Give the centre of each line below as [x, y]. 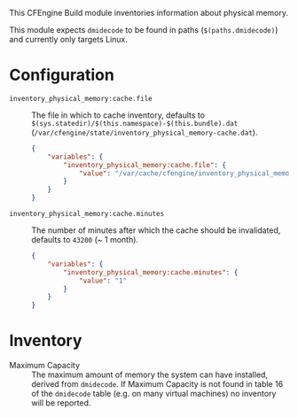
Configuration [62, 75]
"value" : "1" [102, 281]
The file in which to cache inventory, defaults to [118, 115]
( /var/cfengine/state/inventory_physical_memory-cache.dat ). [145, 132]
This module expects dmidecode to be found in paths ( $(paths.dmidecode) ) [144, 30]
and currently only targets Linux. [69, 39]
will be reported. [61, 403]
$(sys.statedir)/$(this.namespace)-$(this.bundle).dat [135, 123]
